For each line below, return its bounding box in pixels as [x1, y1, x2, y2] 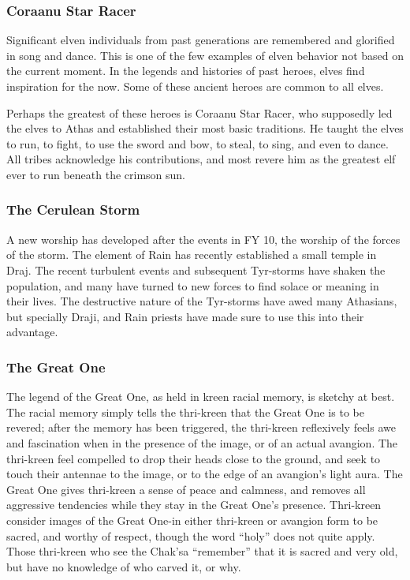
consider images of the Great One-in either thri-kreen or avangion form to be [6, 511, 378, 528]
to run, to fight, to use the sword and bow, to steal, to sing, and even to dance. [6, 135, 389, 152]
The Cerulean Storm [6, 200, 140, 219]
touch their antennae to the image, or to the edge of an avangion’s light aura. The [6, 466, 403, 482]
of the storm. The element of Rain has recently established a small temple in [6, 246, 377, 263]
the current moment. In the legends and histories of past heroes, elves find [6, 62, 365, 79]
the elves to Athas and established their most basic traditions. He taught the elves [6, 120, 404, 137]
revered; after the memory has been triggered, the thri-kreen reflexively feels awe [6, 419, 396, 436]
